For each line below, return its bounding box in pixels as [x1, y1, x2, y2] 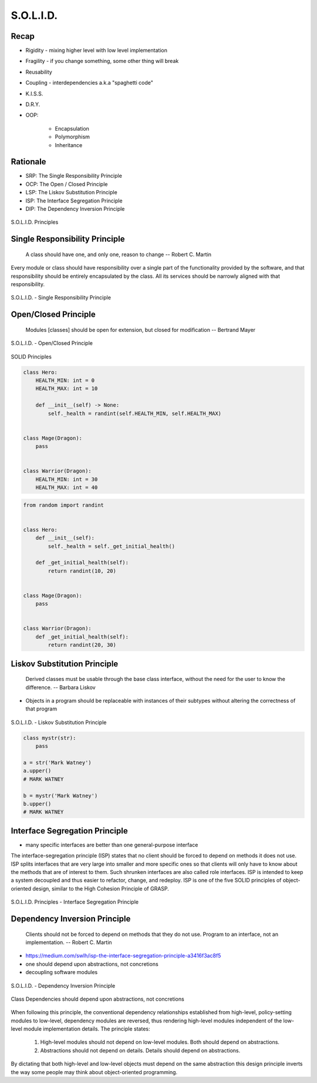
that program [25, 705, 58, 712]
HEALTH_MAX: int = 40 [35, 484, 98, 491]
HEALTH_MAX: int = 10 [35, 386, 98, 392]
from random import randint [23, 501, 104, 509]
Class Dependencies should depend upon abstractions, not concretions [11, 995, 184, 1002]
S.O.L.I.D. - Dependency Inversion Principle [11, 982, 116, 989]
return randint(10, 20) [48, 567, 117, 574]
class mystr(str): [23, 735, 76, 741]
